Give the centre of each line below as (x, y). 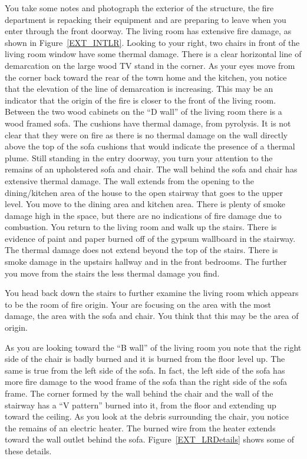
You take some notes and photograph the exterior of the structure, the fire (139, 8)
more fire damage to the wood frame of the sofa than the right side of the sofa (146, 382)
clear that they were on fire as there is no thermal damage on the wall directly (146, 134)
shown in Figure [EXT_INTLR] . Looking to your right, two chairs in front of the (152, 42)
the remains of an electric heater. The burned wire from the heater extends (140, 428)
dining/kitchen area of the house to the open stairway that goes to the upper (144, 192)
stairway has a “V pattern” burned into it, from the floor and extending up (141, 405)
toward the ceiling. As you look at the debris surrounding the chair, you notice (147, 416)
